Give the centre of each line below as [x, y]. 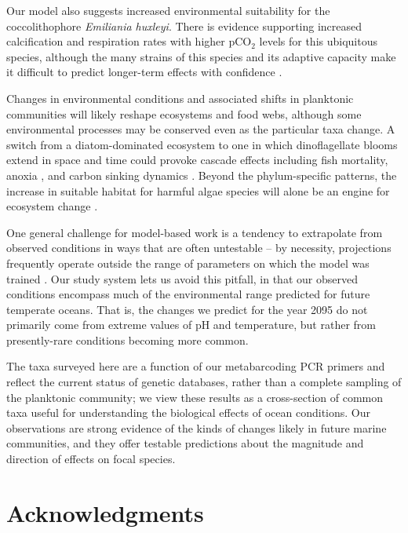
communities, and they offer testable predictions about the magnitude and [185, 443]
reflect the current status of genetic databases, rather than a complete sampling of [204, 382]
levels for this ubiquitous [318, 41]
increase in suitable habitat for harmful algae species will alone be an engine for [198, 190]
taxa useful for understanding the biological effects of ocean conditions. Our [189, 413]
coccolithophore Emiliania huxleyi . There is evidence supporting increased [184, 26]
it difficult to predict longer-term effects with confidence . [144, 72]
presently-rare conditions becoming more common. [127, 340]
